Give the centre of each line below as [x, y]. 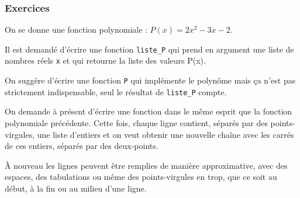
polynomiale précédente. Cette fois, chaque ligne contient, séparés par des [136, 123]
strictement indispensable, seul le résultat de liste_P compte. [116, 91]
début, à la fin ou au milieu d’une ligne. [76, 188]
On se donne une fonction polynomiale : [76, 29]
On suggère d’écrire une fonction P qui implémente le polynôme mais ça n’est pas [150, 80]
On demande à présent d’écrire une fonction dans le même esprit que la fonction [149, 111]
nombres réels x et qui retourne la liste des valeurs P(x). [105, 60]
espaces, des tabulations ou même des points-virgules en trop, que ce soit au [141, 177]
